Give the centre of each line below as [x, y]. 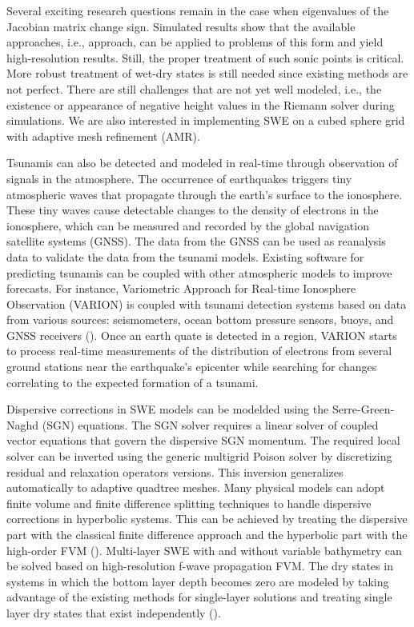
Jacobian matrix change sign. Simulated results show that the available [181, 26]
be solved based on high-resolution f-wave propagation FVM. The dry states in [200, 566]
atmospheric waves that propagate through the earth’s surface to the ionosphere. [205, 194]
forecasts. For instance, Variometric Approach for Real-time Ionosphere [181, 288]
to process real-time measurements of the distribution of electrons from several [199, 351]
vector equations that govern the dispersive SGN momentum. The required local [203, 440]
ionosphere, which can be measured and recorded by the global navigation [188, 225]
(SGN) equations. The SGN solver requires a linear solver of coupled [210, 424]
